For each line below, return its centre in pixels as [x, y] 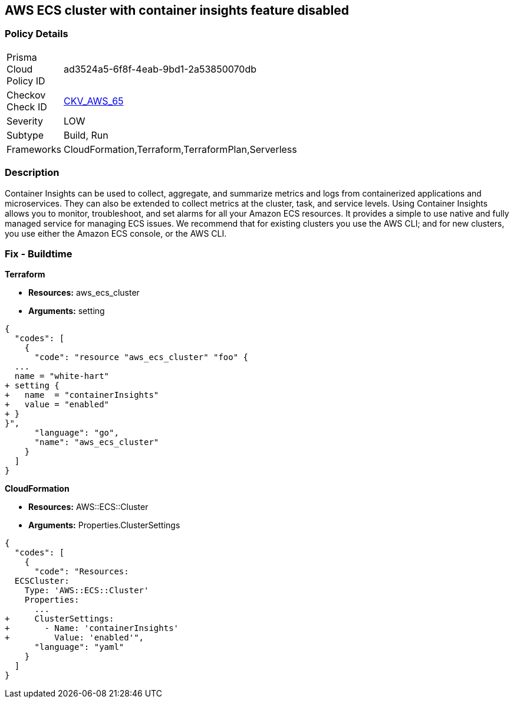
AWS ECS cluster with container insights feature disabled [177, 10]
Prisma [22, 57]
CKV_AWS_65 [93, 101]
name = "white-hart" [62, 376]
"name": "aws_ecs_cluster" [97, 442]
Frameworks [34, 149]
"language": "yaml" [79, 647]
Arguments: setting [67, 311]
